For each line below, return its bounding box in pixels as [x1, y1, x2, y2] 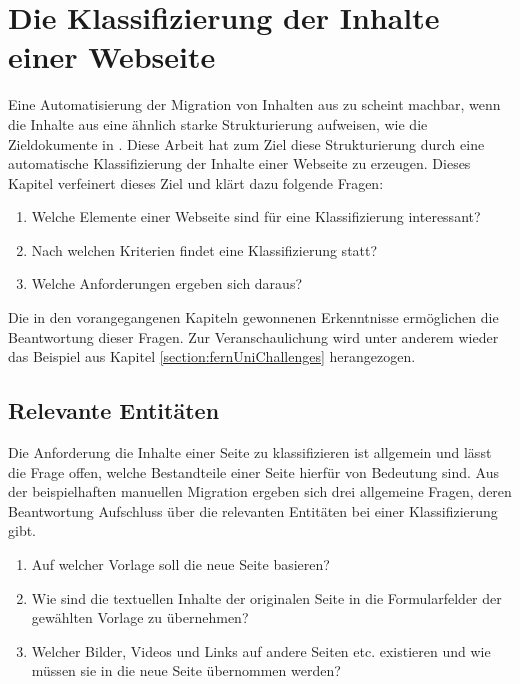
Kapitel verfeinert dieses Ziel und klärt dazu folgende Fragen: [8, 172, 384, 193]
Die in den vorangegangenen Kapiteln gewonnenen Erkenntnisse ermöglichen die [8, 307, 499, 328]
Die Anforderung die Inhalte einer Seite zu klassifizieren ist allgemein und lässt [8, 442, 492, 463]
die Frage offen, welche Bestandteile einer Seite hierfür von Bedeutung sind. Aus [8, 461, 499, 482]
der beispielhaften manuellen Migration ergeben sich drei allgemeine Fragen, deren [8, 481, 512, 502]
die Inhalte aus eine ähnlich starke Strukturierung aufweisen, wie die [8, 113, 428, 134]
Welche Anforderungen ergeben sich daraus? [31, 273, 303, 294]
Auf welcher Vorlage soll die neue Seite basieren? [31, 554, 330, 575]
